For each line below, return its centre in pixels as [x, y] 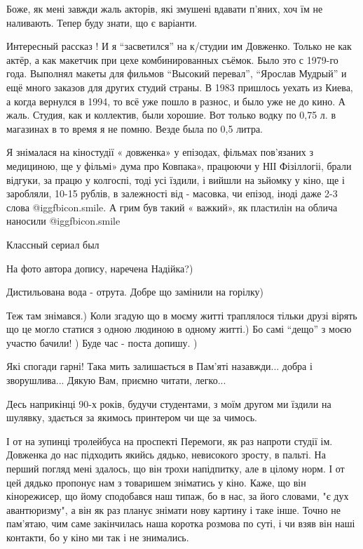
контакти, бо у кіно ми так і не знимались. [98, 537]
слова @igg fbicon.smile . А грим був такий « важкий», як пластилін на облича [172, 207]
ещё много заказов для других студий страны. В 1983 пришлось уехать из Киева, [180, 87]
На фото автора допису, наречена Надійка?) [100, 268]
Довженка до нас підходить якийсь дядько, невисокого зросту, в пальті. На [166, 455]
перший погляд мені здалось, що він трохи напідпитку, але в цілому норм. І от [176, 469]
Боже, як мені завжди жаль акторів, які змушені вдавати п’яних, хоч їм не [165, 8]
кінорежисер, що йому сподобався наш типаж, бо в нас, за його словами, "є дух [178, 496]
